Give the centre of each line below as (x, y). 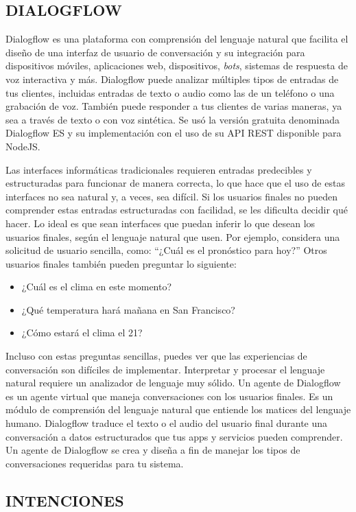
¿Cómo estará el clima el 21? (82, 333)
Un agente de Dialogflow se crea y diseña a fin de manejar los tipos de (153, 450)
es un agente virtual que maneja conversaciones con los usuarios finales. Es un (169, 396)
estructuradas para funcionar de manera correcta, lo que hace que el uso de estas (175, 183)
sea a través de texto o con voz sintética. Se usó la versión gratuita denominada (173, 119)
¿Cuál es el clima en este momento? (97, 287)
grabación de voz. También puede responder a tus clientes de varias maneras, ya (174, 106)
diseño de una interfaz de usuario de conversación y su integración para (155, 52)
